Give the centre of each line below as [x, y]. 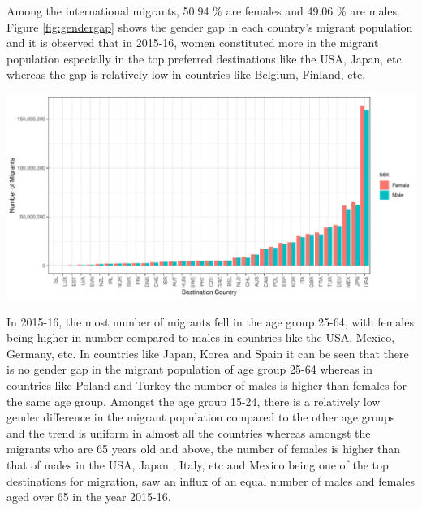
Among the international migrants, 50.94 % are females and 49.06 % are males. [203, 11]
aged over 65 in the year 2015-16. [89, 497]
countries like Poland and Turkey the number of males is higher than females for [207, 385]
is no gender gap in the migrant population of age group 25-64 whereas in [190, 369]
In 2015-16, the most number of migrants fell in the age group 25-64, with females [210, 321]
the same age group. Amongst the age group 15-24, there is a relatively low [194, 401]
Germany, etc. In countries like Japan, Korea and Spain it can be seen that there [208, 353]
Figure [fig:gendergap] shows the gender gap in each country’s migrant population [210, 26]
